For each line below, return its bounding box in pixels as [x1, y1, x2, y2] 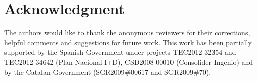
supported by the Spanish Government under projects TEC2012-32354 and [4, 47, 236, 57]
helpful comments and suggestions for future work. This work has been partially [4, 37, 252, 47]
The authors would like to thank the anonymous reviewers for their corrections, [4, 27, 250, 38]
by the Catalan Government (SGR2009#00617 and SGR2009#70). [4, 66, 211, 77]
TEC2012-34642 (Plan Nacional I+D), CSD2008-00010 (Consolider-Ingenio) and [4, 56, 253, 67]
